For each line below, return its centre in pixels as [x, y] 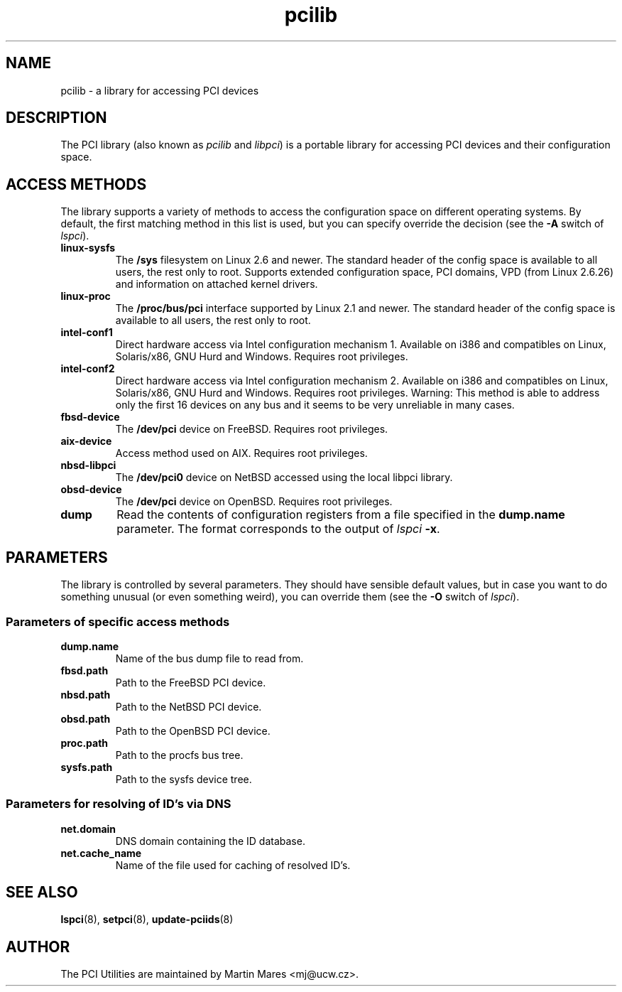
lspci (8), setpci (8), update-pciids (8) [147, 920]
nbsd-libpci [88, 465]
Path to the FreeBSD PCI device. [191, 682]
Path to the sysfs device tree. [184, 779]
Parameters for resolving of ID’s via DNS [119, 804]
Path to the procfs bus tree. [179, 755]
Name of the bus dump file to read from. [209, 658]
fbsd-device [90, 417]
